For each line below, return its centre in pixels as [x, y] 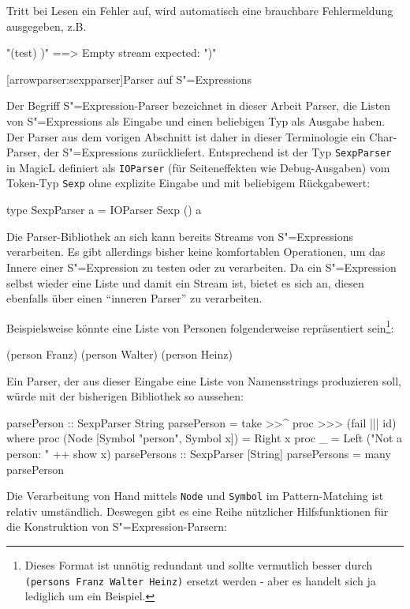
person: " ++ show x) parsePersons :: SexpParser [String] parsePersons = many [199, 453]
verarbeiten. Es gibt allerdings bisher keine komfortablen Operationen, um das [196, 252]
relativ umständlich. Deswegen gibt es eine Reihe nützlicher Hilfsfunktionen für [198, 511]
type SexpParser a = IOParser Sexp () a [104, 210]
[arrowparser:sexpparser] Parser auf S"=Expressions [129, 79]
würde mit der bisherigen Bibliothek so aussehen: [125, 396]
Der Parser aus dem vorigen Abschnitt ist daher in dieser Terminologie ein [186, 136]
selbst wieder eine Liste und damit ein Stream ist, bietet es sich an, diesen [185, 282]
